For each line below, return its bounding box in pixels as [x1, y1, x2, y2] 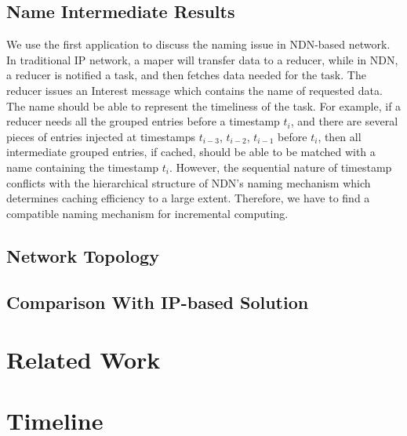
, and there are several [290, 113, 398, 129]
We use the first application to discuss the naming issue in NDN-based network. [6, 36, 391, 53]
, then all [318, 128, 362, 144]
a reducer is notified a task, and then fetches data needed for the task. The [6, 67, 366, 83]
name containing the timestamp [6, 158, 159, 175]
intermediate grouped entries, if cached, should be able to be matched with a [6, 144, 376, 160]
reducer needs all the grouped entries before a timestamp [6, 113, 280, 129]
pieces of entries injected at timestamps [6, 128, 196, 144]
